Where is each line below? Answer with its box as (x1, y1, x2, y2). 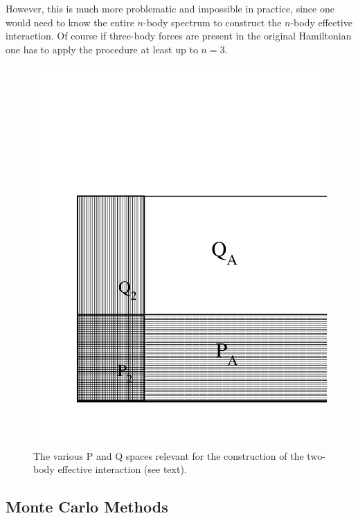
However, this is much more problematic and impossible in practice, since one (6, 1, 334, 15)
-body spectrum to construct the (143, 15, 282, 29)
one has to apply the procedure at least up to (6, 42, 198, 56)
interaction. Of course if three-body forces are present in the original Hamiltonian (6, 28, 352, 43)
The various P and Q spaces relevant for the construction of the (33, 448, 304, 463)
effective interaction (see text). (57, 462, 187, 476)
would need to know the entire (6, 15, 134, 29)
